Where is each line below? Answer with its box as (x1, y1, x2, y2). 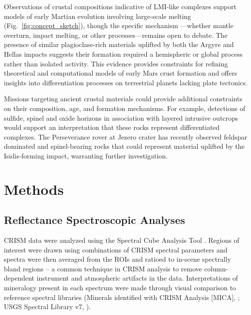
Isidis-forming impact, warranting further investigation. (4, 150, 168, 160)
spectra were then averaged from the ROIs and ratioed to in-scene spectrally (4, 254, 231, 264)
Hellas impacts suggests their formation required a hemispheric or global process (4, 48, 243, 59)
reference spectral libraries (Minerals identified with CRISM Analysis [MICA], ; (4, 292, 240, 302)
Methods (4, 179, 64, 199)
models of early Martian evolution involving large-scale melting (4, 11, 191, 21)
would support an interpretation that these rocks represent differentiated (4, 122, 220, 132)
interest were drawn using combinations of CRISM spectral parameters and (4, 244, 228, 254)
